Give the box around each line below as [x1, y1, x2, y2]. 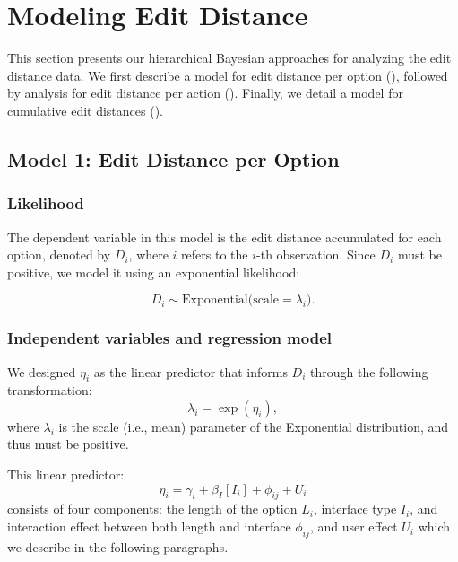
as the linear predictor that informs [93, 362, 288, 381]
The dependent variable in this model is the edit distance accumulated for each [7, 227, 442, 246]
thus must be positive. [7, 435, 129, 453]
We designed [7, 362, 76, 381]
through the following [310, 362, 428, 381]
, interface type [313, 499, 397, 518]
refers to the [181, 245, 248, 264]
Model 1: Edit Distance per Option [7, 145, 340, 172]
